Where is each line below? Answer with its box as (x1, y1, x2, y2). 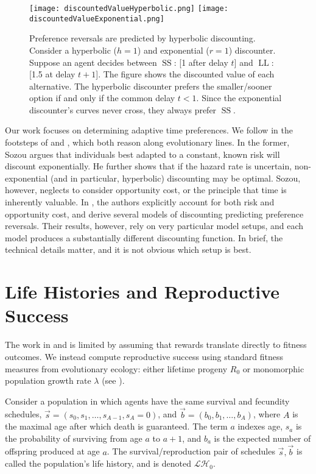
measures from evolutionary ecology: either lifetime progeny (5, 362, 228, 375)
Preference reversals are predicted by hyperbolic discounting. (29, 32, 256, 44)
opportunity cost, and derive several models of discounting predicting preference (5, 207, 304, 220)
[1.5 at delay (29, 68, 75, 80)
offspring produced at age (5, 445, 100, 458)
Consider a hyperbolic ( (29, 43, 118, 56)
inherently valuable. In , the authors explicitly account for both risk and (5, 196, 275, 208)
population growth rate (5, 374, 91, 387)
